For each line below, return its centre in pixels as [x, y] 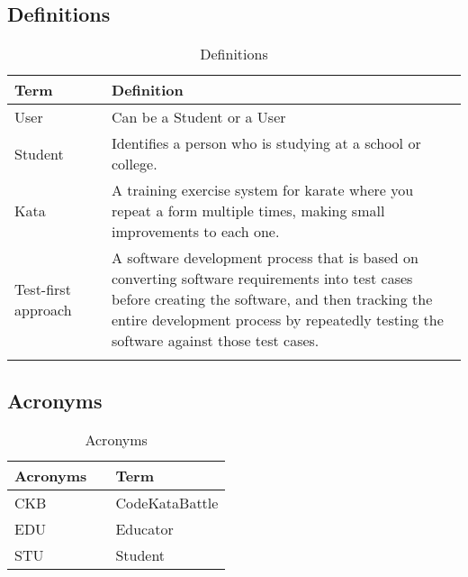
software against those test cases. [216, 341]
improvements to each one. [196, 232]
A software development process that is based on [265, 258]
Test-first [43, 288]
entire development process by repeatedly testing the [278, 320]
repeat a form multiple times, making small [248, 211]
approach [43, 309]
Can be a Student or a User [199, 117]
